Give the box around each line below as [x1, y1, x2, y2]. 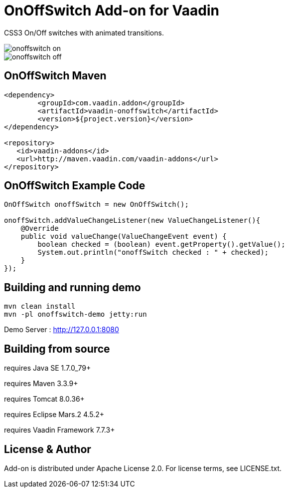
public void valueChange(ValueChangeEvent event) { [20, 232, 227, 241]
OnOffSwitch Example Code [4, 179, 145, 192]
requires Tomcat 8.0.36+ [4, 395, 85, 404]
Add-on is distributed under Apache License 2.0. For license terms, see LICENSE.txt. [4, 464, 282, 473]
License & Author [4, 443, 91, 456]
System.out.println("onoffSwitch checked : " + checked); [37, 248, 269, 257]
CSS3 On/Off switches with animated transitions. [4, 28, 164, 37]
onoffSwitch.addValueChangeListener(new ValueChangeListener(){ [4, 216, 261, 225]
